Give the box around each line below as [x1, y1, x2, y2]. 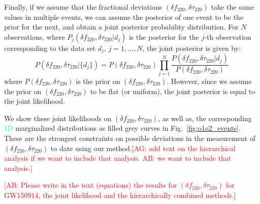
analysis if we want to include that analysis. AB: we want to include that [4, 153, 232, 163]
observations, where [4, 31, 65, 42]
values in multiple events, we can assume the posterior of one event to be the [4, 11, 243, 22]
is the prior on [76, 76, 120, 86]
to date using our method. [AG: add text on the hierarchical [50, 142, 236, 153]
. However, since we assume [167, 76, 252, 86]
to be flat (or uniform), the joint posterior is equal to [90, 85, 255, 96]
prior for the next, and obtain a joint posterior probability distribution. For [4, 21, 239, 32]
